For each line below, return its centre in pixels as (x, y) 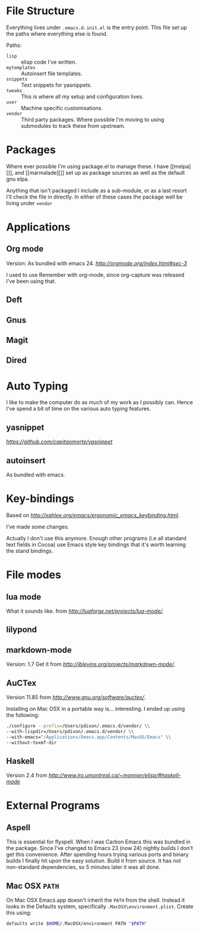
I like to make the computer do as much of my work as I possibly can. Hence (99, 402)
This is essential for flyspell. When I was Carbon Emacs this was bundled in (99, 842)
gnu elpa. (18, 179)
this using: (19, 913)
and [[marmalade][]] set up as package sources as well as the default (100, 172)
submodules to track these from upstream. (73, 125)
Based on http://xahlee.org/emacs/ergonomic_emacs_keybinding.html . (93, 515)
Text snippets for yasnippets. (56, 85)
